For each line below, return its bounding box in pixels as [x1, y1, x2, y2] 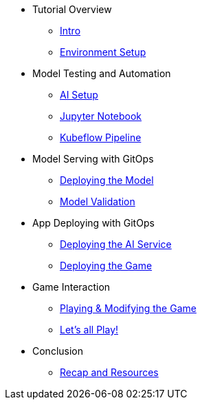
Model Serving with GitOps [32, 153, 154, 165]
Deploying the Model [60, 174, 154, 186]
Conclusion [32, 345, 84, 357]
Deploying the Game [60, 260, 153, 271]
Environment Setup [60, 46, 146, 58]
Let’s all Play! [60, 324, 119, 335]
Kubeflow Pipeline [60, 132, 142, 143]
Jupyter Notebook [60, 110, 142, 122]
